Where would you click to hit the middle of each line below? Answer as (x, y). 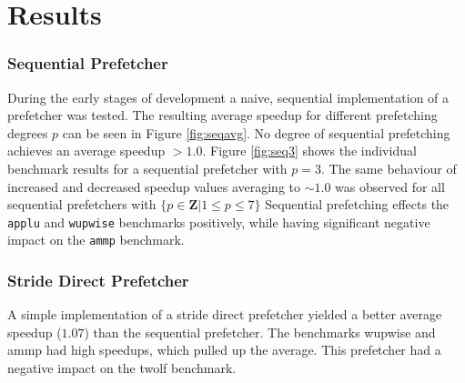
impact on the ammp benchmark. (96, 240)
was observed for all (390, 186)
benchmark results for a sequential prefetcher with (147, 168)
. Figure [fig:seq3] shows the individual (309, 151)
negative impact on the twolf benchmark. (122, 368)
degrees (28, 132)
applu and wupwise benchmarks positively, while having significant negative (219, 222)
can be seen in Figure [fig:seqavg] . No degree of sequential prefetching (256, 132)
